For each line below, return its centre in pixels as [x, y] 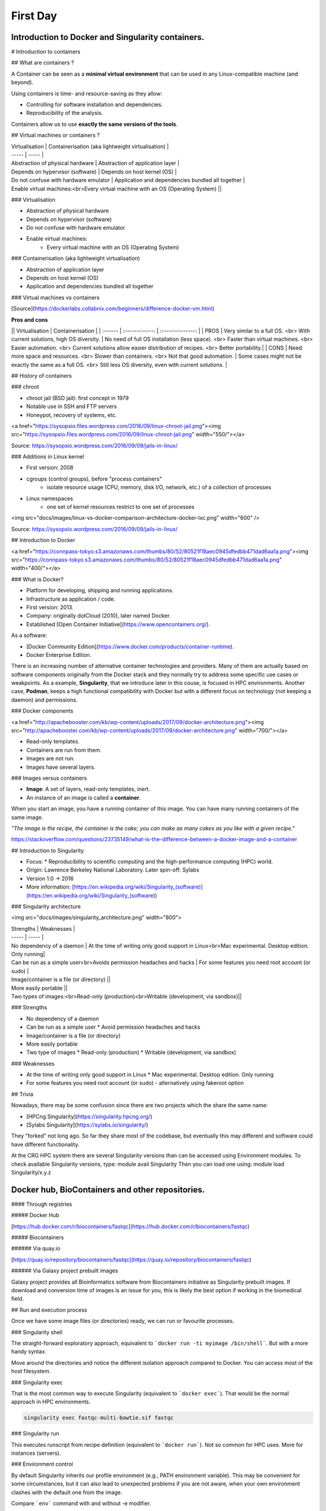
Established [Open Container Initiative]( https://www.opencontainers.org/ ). [118, 624]
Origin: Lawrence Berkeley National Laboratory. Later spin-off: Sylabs [113, 870]
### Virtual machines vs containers [55, 297]
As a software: [29, 635]
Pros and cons [30, 320]
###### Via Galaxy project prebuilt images [65, 1271]
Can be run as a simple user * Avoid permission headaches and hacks [113, 1027]
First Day [34, 16]
